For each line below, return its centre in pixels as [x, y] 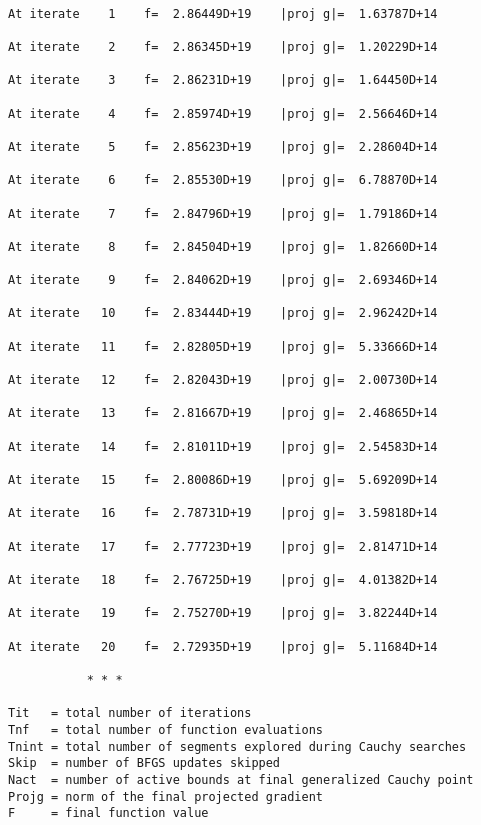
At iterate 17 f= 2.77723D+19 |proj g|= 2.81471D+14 [223, 546]
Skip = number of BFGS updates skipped [144, 763]
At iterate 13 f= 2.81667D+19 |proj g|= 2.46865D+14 [223, 413]
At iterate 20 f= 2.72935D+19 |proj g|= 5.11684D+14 [223, 646]
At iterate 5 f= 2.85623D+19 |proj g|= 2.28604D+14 [223, 146]
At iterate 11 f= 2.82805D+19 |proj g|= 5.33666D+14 [223, 346]
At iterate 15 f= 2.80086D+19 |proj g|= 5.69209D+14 [223, 480]
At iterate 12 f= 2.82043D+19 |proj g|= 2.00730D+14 [223, 380]
